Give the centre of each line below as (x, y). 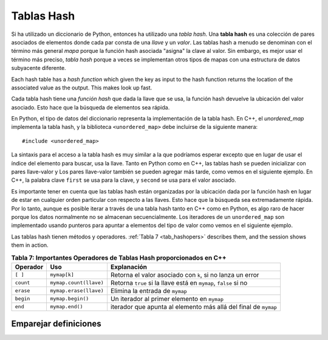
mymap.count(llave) (77, 283)
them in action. (30, 245)
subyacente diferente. (39, 68)
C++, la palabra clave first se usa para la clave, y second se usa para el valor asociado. (124, 180)
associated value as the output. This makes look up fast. (82, 88)
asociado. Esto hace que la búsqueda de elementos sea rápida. (91, 107)
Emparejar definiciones (56, 324)
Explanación (128, 266)
